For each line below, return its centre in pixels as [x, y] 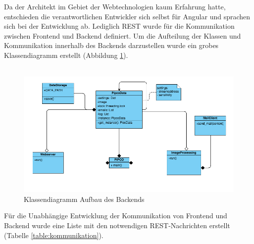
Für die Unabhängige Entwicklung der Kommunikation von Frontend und [116, 216]
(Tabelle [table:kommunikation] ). [54, 235]
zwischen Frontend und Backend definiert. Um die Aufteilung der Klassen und [123, 35]
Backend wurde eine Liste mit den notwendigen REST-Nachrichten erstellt [117, 225]
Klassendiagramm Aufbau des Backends [84, 199]
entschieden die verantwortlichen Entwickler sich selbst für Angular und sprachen [127, 16]
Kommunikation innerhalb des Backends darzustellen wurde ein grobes [111, 45]
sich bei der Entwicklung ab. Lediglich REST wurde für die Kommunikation [119, 26]
